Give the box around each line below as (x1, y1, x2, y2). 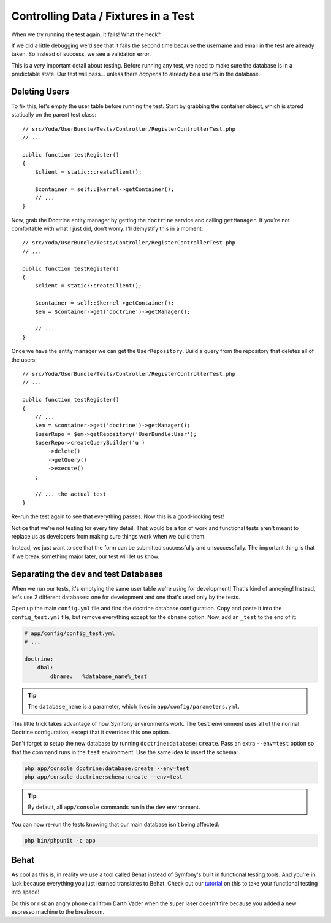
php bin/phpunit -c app (24, 837, 96, 844)
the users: (11, 356, 37, 364)
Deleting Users (11, 86, 70, 96)
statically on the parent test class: (11, 111, 97, 119)
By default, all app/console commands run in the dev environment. (28, 803, 200, 811)
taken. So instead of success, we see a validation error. (11, 50, 151, 58)
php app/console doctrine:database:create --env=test (24, 765, 189, 772)
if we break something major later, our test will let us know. (11, 553, 159, 560)
